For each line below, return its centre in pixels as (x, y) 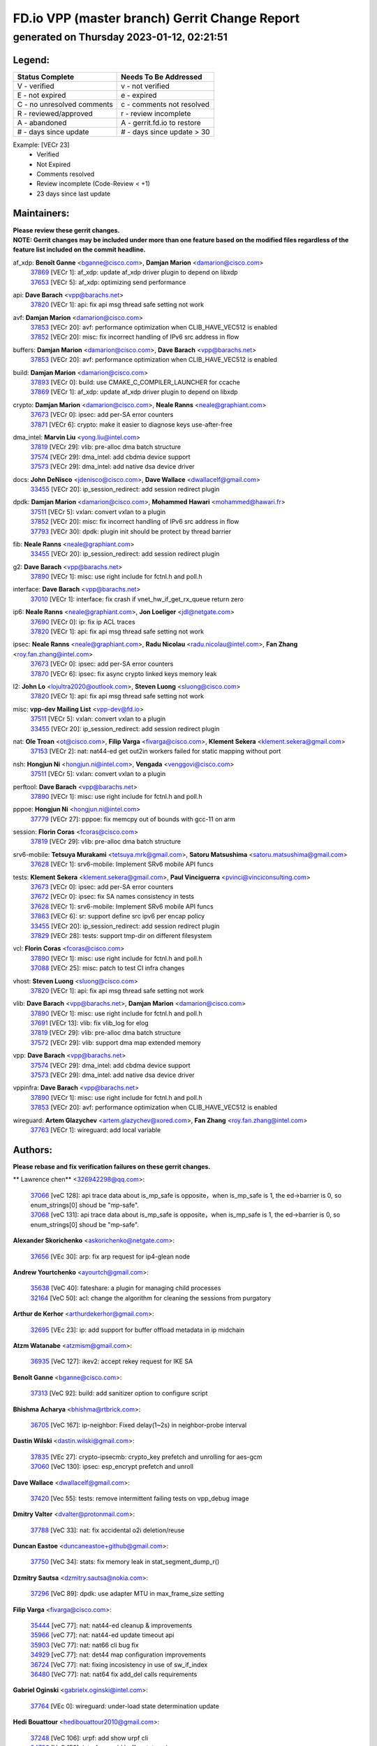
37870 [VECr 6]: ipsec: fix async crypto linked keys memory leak (124, 673)
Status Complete (46, 77)
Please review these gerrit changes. (66, 230)
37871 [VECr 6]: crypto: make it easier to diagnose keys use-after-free (132, 424)
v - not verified (146, 86)
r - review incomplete (156, 113)
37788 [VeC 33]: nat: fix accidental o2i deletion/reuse (108, 1530)
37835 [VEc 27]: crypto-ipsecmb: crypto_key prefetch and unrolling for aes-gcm (146, 1457)
